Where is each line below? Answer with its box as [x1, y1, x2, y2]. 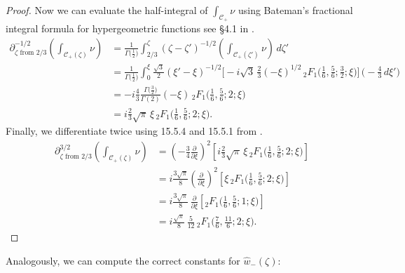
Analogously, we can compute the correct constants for [6, 253, 240, 267]
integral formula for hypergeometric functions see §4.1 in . [6, 21, 254, 36]
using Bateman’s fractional [238, 3, 353, 17]
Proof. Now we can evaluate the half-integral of [6, 3, 208, 17]
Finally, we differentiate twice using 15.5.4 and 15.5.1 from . [6, 124, 263, 138]
